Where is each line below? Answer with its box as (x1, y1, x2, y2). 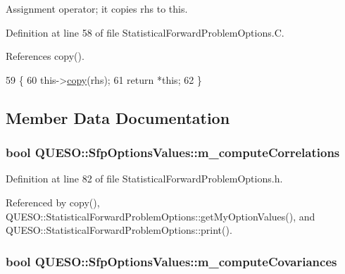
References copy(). (6, 49, 84, 63)
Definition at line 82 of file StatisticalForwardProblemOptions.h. (6, 171, 283, 186)
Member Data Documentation (6, 106, 230, 128)
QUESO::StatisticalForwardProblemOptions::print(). (6, 223, 232, 237)
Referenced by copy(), (6, 194, 100, 209)
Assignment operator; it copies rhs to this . (6, 1, 188, 15)
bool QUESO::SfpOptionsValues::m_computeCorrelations (6, 144, 340, 161)
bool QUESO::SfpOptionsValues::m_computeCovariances (6, 252, 337, 270)
